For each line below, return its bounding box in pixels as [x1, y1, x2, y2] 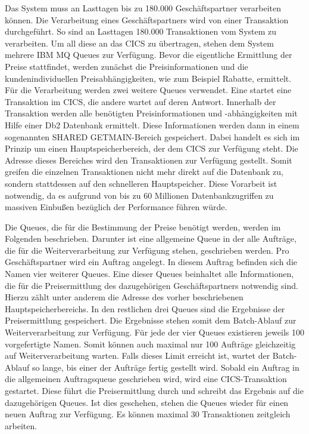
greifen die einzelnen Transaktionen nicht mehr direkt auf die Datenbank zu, [5, 165, 283, 178]
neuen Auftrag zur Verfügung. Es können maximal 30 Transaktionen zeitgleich [5, 408, 291, 420]
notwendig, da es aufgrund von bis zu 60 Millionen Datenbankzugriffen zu [5, 189, 274, 201]
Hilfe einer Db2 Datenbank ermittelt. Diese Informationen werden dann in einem [5, 118, 299, 131]
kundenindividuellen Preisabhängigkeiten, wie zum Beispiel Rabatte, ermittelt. [5, 72, 292, 84]
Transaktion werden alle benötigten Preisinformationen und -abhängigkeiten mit [5, 107, 298, 119]
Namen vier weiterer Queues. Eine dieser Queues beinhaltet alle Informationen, [5, 267, 294, 280]
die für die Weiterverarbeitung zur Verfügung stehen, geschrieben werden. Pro [5, 244, 289, 256]
